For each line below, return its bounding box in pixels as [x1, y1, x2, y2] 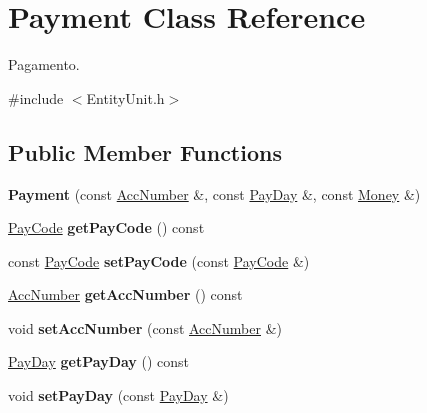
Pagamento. [8, 54, 80, 75]
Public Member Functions [8, 136, 282, 167]
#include [8, 87, 64, 108]
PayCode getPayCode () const [8, 217, 205, 238]
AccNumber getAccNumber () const [8, 284, 243, 305]
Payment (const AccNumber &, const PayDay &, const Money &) [8, 183, 421, 204]
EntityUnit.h [86, 87, 165, 108]
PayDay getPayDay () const [8, 351, 190, 372]
